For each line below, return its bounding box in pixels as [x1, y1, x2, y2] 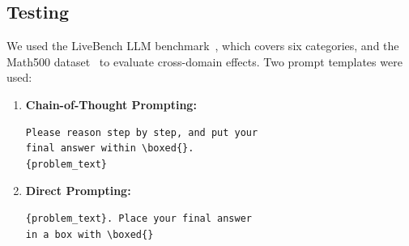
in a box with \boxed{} [25, 228, 154, 240]
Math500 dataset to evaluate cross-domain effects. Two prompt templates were [6, 53, 403, 70]
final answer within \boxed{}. [25, 142, 194, 155]
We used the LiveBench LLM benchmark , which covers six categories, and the [6, 37, 399, 54]
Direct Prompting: [25, 182, 131, 199]
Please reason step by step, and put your [25, 126, 258, 138]
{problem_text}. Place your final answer [25, 212, 252, 224]
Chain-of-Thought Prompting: [25, 95, 197, 112]
